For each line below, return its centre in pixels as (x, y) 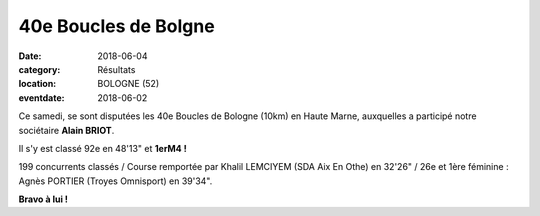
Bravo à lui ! (43, 199)
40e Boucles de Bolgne (116, 26)
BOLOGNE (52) (128, 84)
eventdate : (41, 97)
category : (39, 69)
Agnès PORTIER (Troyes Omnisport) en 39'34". (115, 181)
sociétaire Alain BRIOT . (66, 130)
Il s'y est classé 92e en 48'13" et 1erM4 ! (102, 148)
